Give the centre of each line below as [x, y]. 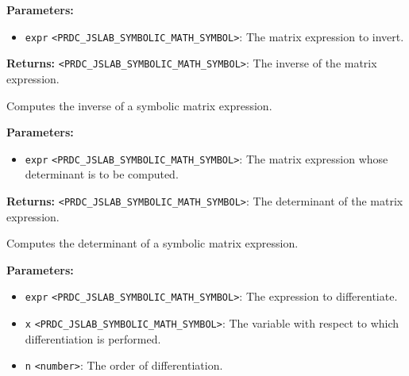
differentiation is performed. [93, 338]
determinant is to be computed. [102, 174]
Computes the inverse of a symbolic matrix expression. [139, 105]
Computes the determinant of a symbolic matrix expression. [152, 243]
